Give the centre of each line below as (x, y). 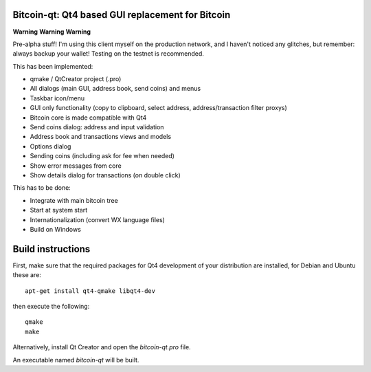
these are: (27, 275)
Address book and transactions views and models (101, 137)
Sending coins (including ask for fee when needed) (102, 156)
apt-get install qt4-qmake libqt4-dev (90, 291)
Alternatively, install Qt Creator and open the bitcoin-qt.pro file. (102, 347)
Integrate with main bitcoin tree (74, 200)
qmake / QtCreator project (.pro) (76, 79)
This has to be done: (42, 188)
